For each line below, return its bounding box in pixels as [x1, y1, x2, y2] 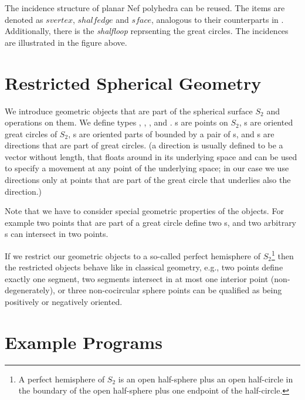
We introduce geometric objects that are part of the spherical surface [5, 104, 253, 117]
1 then [271, 248, 294, 262]
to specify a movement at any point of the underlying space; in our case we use [5, 162, 289, 174]
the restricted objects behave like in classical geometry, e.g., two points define [5, 261, 283, 273]
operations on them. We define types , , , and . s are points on [5, 116, 228, 128]
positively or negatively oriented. [5, 296, 123, 308]
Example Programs [5, 330, 162, 354]
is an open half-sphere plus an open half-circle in [118, 372, 293, 385]
